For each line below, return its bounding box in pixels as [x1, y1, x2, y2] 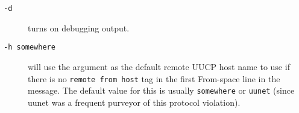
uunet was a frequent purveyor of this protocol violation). [28, 95, 241, 108]
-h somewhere [4, 43, 55, 52]
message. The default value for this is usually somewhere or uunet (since [28, 84, 295, 97]
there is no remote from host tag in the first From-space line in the [28, 72, 280, 85]
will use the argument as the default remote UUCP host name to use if [28, 60, 290, 73]
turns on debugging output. [28, 21, 130, 34]
